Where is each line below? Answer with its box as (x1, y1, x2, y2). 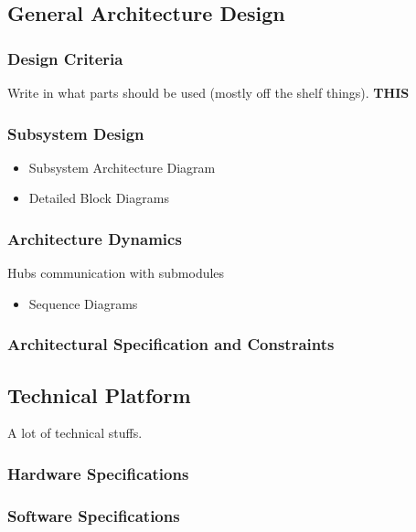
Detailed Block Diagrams (28, 188, 169, 207)
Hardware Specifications (7, 462, 189, 484)
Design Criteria (7, 47, 123, 69)
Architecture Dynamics (7, 227, 182, 250)
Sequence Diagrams (28, 293, 138, 313)
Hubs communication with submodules (7, 263, 225, 282)
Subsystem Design (7, 122, 144, 144)
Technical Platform (7, 380, 191, 409)
